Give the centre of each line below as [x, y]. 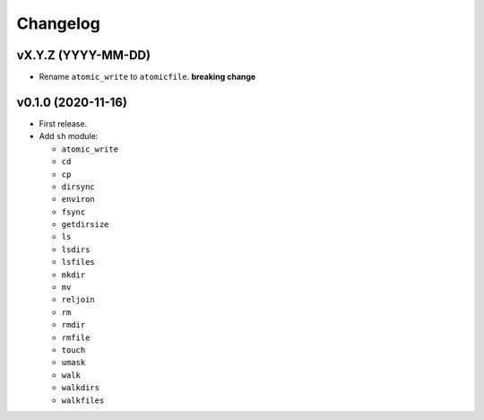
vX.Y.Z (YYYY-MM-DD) [84, 55]
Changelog [58, 23]
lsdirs [76, 249]
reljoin [78, 300]
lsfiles [78, 262]
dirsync [78, 187]
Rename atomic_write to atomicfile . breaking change [147, 77]
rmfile [76, 337]
